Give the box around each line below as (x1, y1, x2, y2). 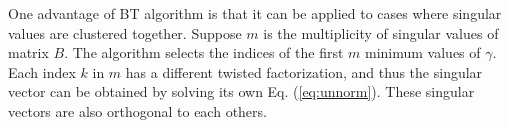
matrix (8, 42, 49, 63)
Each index (8, 61, 76, 82)
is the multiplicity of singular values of (263, 22, 499, 43)
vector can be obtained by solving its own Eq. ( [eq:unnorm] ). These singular (8, 81, 475, 102)
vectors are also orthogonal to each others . (8, 100, 267, 121)
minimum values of (365, 42, 481, 63)
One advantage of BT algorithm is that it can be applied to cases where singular (8, 3, 502, 23)
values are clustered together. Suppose (8, 22, 242, 43)
